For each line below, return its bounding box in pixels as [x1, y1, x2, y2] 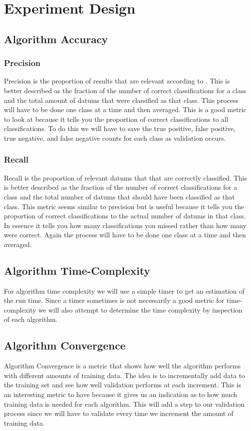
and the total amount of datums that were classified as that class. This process [4, 95, 238, 105]
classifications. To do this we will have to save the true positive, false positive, [4, 123, 235, 133]
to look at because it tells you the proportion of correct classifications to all [4, 114, 229, 124]
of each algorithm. [4, 314, 58, 324]
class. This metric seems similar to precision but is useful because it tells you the [4, 201, 244, 211]
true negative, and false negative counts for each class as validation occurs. [4, 133, 226, 143]
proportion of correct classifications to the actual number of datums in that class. [4, 211, 246, 221]
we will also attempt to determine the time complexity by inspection [38, 304, 242, 315]
